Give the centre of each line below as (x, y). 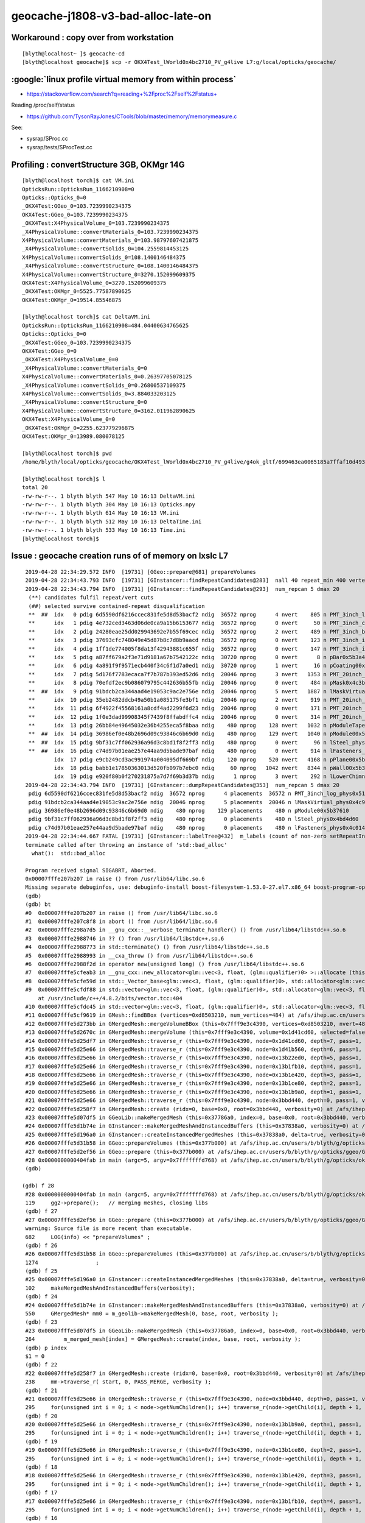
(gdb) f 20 (41, 1416)
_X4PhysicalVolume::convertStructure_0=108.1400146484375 (110, 266)
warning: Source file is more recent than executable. (109, 1228)
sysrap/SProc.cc (47, 139)
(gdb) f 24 (41, 1297)
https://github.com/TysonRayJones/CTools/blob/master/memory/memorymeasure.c (132, 116)
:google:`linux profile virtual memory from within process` (124, 79)
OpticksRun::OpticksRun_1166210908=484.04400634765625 (106, 325)
